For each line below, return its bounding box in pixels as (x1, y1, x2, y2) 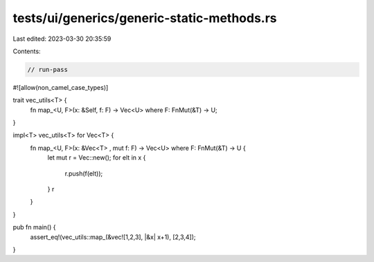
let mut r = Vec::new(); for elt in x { (47, 153, 146, 162)
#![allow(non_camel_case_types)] (12, 83, 109, 91)
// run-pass (27, 66, 69, 73)
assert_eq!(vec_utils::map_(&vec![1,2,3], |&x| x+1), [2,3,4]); (30, 232, 197, 241)
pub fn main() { (12, 223, 56, 232)
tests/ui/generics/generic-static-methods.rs (12, 10, 277, 26)
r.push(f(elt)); (64, 169, 103, 178)
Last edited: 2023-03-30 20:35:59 (12, 35, 112, 43)
